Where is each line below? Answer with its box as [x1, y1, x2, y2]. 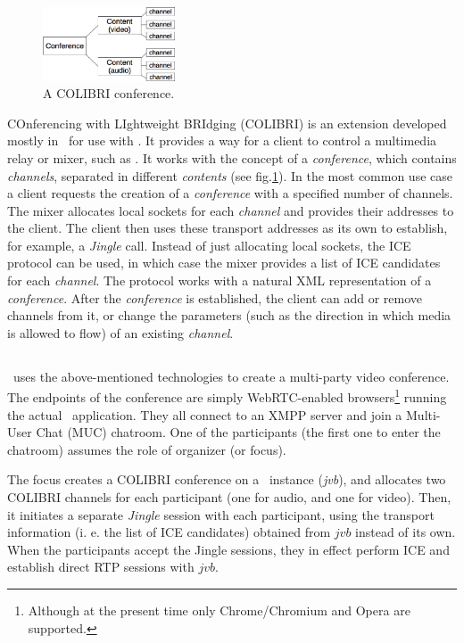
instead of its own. [355, 523, 456, 541]
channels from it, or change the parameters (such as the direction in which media [7, 306, 452, 325]
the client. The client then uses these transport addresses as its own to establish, [7, 218, 448, 237]
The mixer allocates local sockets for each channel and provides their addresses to [7, 201, 454, 219]
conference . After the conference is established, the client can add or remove [7, 288, 422, 307]
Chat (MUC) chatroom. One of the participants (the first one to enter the [36, 423, 441, 441]
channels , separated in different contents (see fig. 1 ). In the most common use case [7, 166, 452, 185]
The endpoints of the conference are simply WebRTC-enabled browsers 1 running [7, 385, 447, 407]
